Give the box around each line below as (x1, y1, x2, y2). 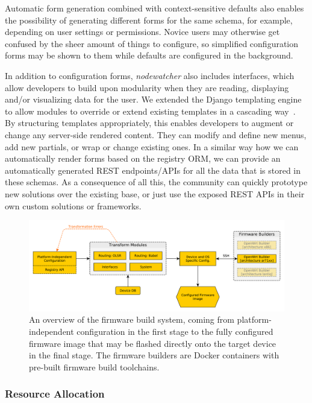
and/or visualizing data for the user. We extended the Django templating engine (5, 93, 302, 106)
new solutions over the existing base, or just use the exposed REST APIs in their (5, 187, 305, 200)
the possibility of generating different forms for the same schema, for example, (5, 13, 293, 26)
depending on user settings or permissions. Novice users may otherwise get (5, 25, 280, 38)
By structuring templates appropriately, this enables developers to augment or (5, 116, 294, 129)
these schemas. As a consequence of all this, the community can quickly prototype (5, 176, 308, 188)
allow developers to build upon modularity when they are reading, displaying (5, 81, 289, 94)
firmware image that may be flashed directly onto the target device (29, 337, 276, 349)
